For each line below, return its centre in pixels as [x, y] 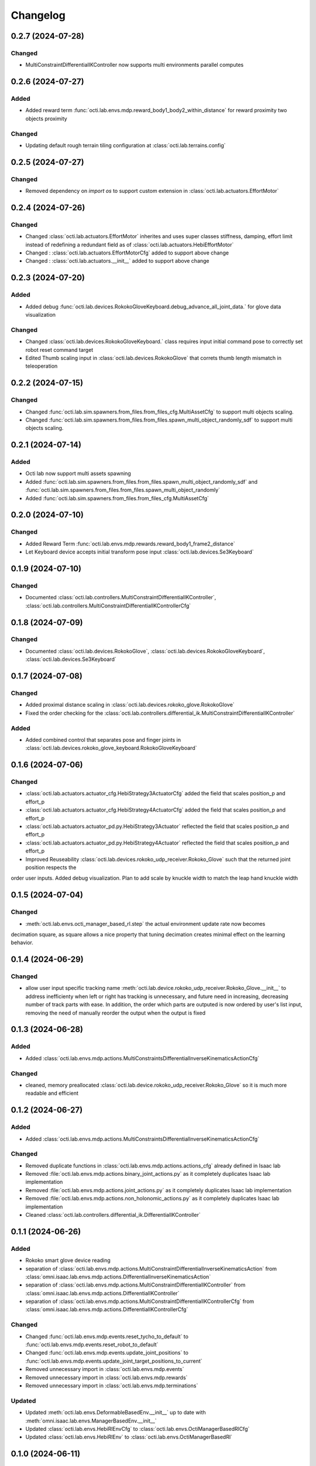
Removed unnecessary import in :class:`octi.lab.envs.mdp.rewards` [107, 1377]
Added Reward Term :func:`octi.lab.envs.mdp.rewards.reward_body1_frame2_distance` [130, 544]
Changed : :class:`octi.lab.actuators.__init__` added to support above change [118, 261]
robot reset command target [59, 349]
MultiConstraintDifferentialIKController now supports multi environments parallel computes [135, 65]
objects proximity [46, 118]
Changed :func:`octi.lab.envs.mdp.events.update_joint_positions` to [107, 1353]
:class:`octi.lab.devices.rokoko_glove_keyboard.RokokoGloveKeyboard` [111, 748]
